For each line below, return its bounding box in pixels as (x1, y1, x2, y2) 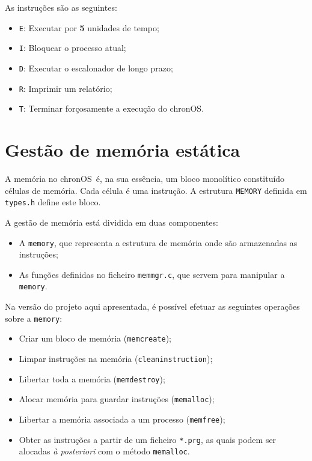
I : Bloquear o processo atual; (19, 41, 126, 54)
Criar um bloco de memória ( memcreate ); (19, 332, 171, 345)
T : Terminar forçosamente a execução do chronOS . (19, 102, 204, 115)
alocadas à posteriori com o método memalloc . (19, 445, 190, 457)
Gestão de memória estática (5, 137, 240, 162)
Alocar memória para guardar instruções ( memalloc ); (19, 393, 215, 405)
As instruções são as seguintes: (5, 1, 117, 13)
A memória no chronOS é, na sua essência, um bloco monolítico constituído (5, 172, 285, 184)
